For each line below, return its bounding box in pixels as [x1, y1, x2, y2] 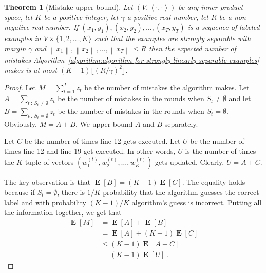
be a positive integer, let [44, 11, 119, 22]
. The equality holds [182, 177, 245, 187]
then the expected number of [148, 43, 236, 53]
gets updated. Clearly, [155, 157, 224, 167]
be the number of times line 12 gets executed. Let [24, 135, 181, 146]
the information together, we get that [4, 207, 122, 218]
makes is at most [4, 64, 58, 75]
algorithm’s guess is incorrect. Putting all [131, 197, 262, 207]
